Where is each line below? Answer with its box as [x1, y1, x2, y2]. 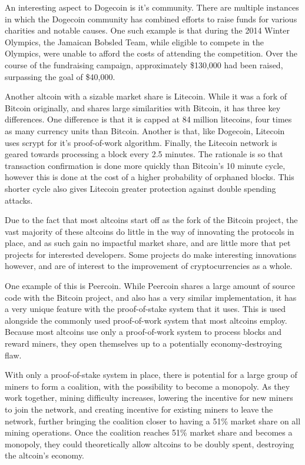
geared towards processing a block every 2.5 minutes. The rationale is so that [5, 148, 283, 160]
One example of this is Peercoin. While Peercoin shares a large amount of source [5, 280, 295, 292]
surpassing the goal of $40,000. [5, 70, 115, 82]
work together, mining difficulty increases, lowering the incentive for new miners [5, 391, 293, 404]
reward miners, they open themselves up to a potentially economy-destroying [5, 337, 283, 350]
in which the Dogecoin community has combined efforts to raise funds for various [5, 12, 297, 25]
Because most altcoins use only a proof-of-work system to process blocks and [5, 325, 281, 338]
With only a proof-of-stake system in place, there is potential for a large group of [5, 368, 297, 381]
